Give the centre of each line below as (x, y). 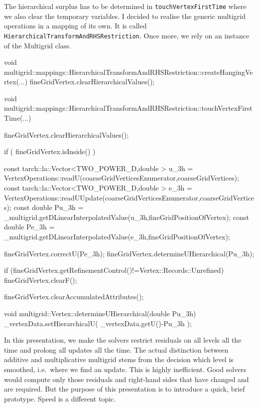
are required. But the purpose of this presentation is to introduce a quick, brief (125, 389)
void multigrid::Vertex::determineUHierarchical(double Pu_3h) (100, 313)
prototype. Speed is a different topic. (60, 398)
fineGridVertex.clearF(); (41, 280)
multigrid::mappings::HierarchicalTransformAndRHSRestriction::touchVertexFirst (128, 108)
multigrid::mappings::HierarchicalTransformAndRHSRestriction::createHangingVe (129, 72)
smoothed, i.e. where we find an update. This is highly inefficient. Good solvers (125, 369)
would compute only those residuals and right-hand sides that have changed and (127, 379)
